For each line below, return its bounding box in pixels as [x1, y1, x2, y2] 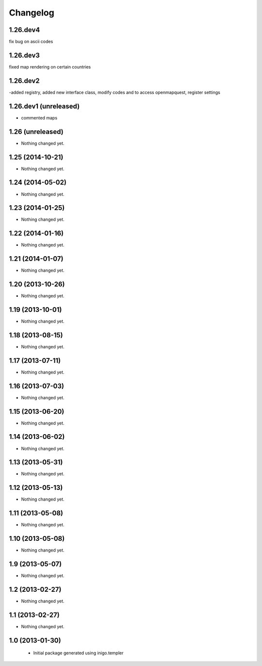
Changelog [9, 7, 54, 18]
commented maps [21, 114, 58, 121]
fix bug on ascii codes [9, 39, 53, 45]
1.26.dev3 [9, 51, 40, 59]
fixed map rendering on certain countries [9, 64, 91, 70]
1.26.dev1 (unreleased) [9, 102, 80, 110]
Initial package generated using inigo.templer [33, 650, 124, 656]
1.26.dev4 [9, 26, 40, 34]
